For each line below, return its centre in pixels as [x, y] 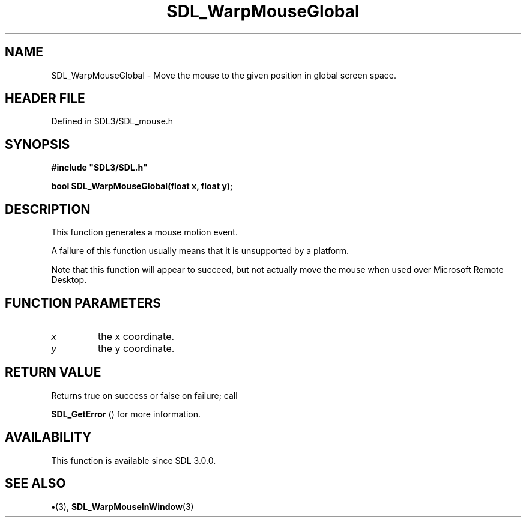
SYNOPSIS [38, 144]
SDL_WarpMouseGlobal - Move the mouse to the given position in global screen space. [224, 75]
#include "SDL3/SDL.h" [99, 168]
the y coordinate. [136, 348]
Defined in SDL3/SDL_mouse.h [112, 121]
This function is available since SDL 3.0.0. [134, 460]
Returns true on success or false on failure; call [144, 395]
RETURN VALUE [53, 372]
